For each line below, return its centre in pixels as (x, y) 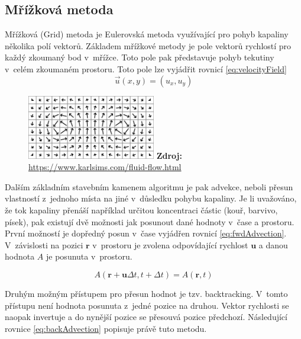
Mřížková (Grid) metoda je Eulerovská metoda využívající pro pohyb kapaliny (147, 34)
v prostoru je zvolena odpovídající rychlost (170, 244)
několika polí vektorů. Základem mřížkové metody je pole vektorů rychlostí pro (148, 45)
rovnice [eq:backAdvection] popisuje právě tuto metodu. (106, 328)
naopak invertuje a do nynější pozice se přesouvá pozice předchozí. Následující (146, 317)
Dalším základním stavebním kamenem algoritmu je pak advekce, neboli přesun (149, 186)
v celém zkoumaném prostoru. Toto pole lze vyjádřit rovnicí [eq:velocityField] (146, 68)
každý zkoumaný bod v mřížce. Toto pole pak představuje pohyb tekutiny (140, 57)
